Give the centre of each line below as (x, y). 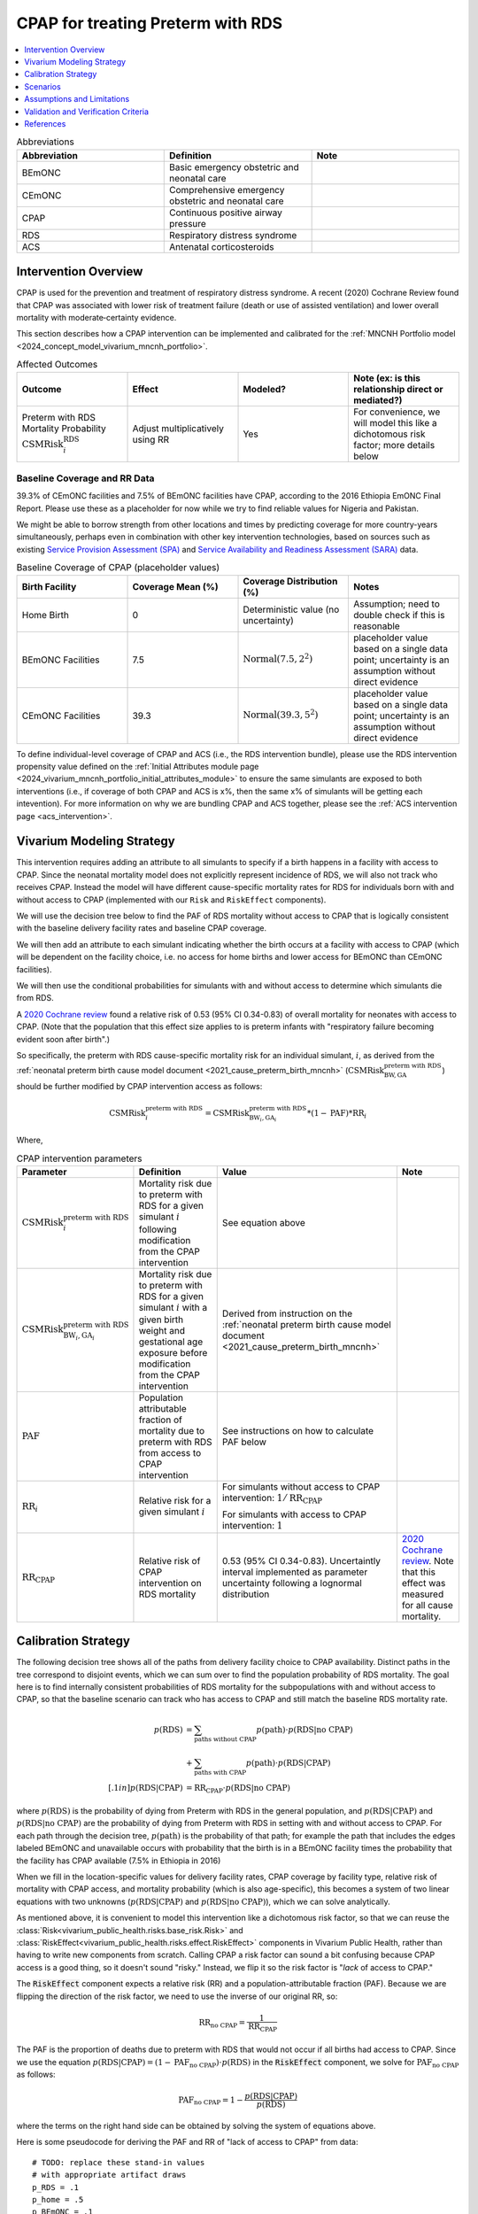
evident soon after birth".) (63, 1039)
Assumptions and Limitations (77, 99)
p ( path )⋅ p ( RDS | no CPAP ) (305, 1730)
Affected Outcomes (57, 365)
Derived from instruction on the (287, 1313)
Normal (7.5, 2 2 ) (278, 658)
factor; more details (394, 445)
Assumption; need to (396, 604)
